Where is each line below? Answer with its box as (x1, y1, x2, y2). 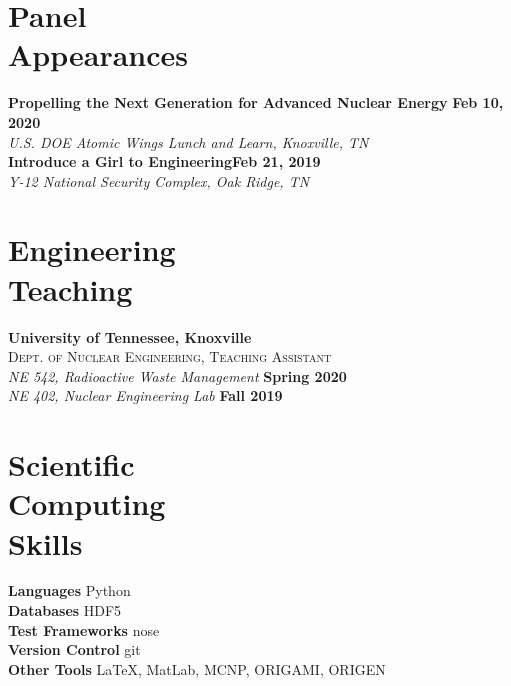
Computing (8, 483, 166, 524)
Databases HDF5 (8, 600, 122, 621)
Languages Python (8, 580, 131, 601)
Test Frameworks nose (8, 619, 160, 640)
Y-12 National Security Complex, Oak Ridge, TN (8, 170, 310, 191)
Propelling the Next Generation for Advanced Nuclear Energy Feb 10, (8, 92, 504, 113)
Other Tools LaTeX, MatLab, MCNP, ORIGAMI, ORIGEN (8, 658, 386, 679)
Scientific (8, 444, 135, 485)
